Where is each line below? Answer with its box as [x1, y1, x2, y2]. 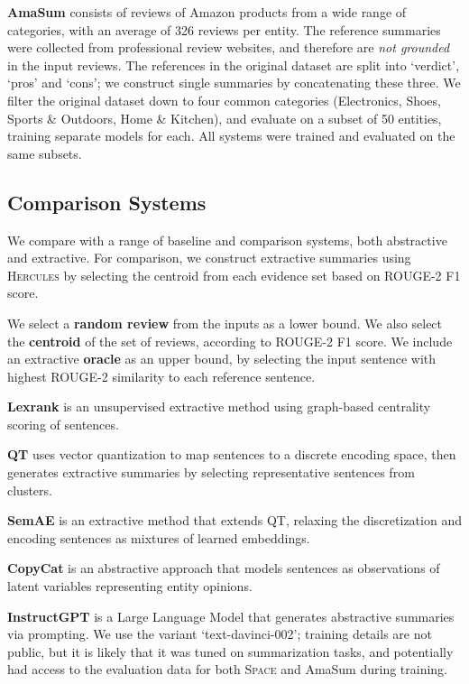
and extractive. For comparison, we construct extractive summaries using [7, 248, 411, 267]
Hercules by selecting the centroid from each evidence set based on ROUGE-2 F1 [7, 265, 461, 284]
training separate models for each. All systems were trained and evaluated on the [7, 126, 455, 145]
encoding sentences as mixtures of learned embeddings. [7, 528, 310, 547]
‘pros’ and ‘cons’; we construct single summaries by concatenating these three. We [7, 73, 461, 92]
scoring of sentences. [7, 414, 119, 433]
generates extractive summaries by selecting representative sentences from [7, 463, 415, 482]
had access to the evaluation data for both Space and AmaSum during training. [7, 660, 448, 679]
